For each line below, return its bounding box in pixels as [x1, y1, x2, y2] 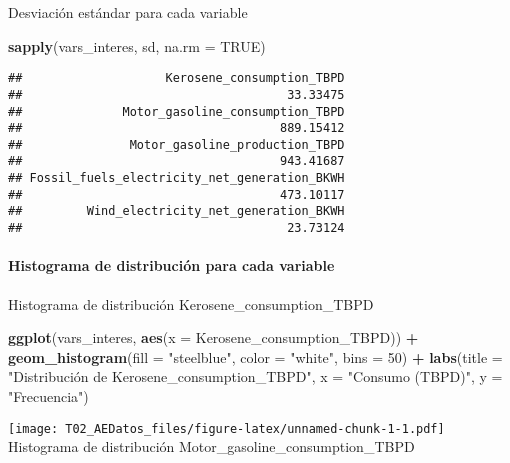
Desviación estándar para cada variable [8, 2, 248, 22]
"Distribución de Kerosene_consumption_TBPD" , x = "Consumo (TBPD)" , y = [8, 366, 503, 387]
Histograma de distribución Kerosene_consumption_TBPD [8, 293, 374, 314]
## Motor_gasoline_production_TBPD [8, 137, 345, 152]
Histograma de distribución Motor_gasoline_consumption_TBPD [8, 436, 415, 457]
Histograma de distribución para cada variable [8, 255, 335, 276]
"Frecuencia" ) [8, 385, 89, 406]
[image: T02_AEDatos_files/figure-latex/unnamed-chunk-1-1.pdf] [8, 421, 445, 436]
